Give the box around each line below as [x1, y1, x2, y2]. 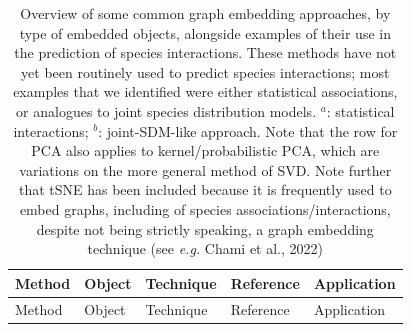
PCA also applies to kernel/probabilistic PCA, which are [31, 140, 380, 161]
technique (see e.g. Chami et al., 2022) [87, 238, 324, 259]
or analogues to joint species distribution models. [16, 100, 317, 121]
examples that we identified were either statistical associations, [13, 81, 398, 102]
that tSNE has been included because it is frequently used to [18, 179, 392, 200]
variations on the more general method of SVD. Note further [19, 159, 392, 180]
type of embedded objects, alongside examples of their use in [19, 22, 391, 43]
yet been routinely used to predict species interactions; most [21, 61, 390, 82]
